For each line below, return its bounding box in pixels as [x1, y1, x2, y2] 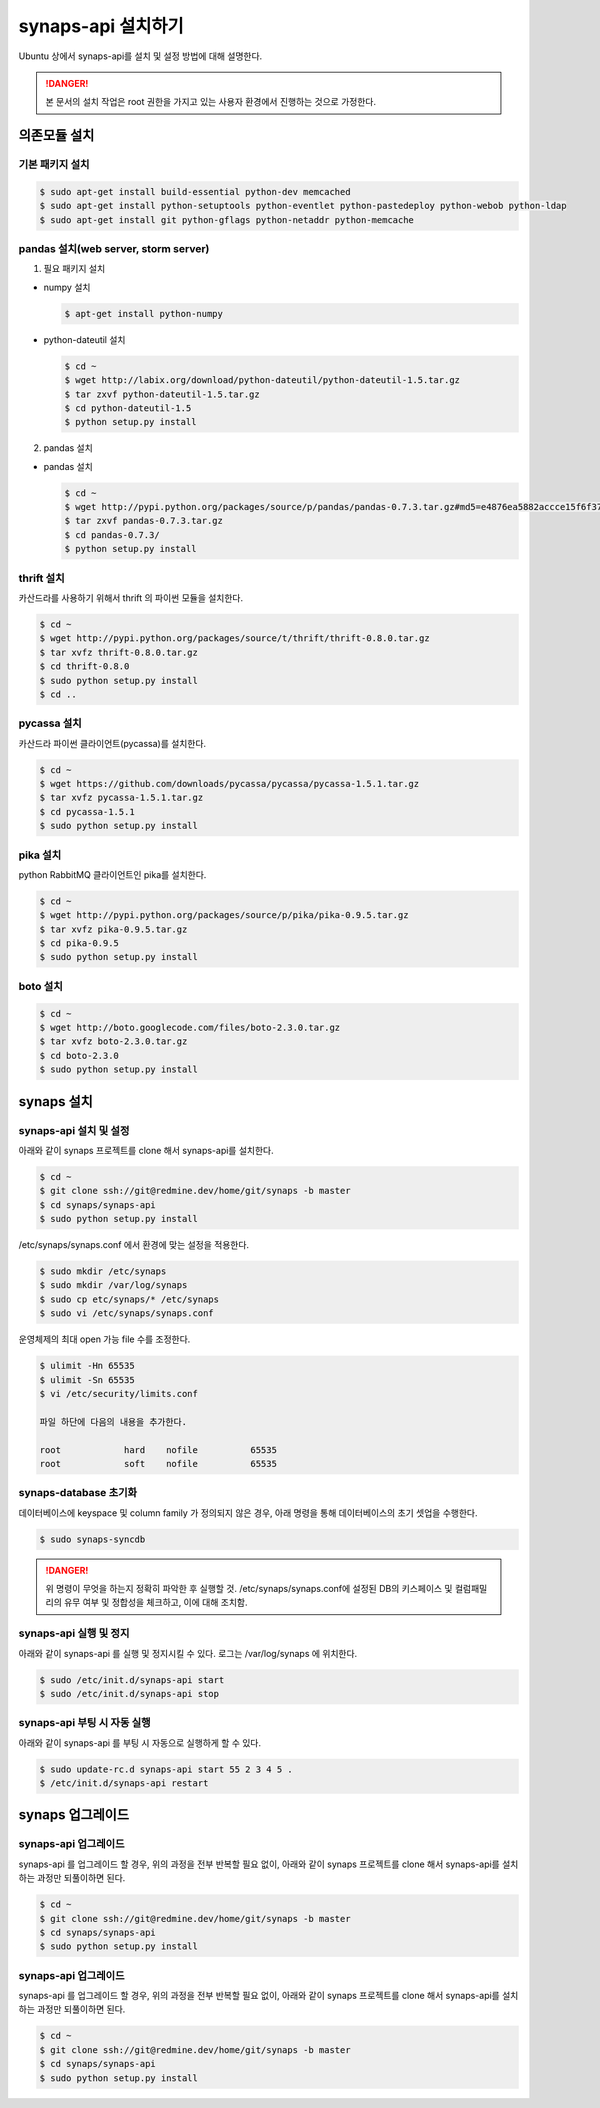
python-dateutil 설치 [43, 333, 126, 345]
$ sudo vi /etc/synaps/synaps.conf [39, 1308, 214, 1319]
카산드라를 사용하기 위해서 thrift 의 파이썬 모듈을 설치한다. [18, 591, 244, 604]
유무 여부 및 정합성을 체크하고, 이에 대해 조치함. [63, 1596, 248, 1609]
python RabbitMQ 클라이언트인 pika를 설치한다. [18, 868, 207, 880]
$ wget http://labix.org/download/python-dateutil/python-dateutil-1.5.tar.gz [64, 375, 460, 386]
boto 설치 [18, 979, 64, 993]
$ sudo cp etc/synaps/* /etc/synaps [39, 1293, 220, 1305]
